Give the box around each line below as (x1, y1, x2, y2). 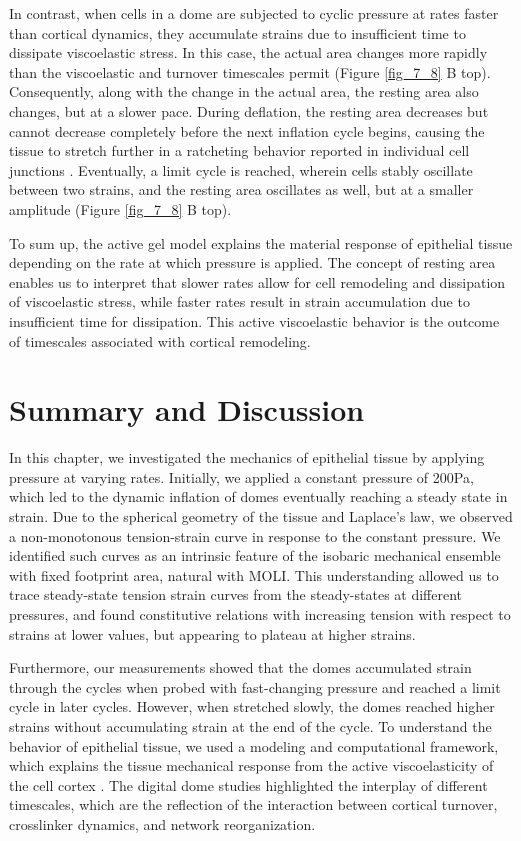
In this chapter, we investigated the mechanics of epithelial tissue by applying (9, 447, 485, 468)
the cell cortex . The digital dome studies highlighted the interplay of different (9, 774, 488, 795)
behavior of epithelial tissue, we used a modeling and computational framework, (9, 735, 499, 756)
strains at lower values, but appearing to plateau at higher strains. (9, 623, 416, 644)
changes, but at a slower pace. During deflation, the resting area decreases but (9, 100, 489, 121)
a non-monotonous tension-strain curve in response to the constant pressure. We (9, 525, 501, 546)
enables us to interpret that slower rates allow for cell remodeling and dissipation (9, 271, 506, 292)
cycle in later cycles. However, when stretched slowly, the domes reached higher (9, 696, 495, 717)
